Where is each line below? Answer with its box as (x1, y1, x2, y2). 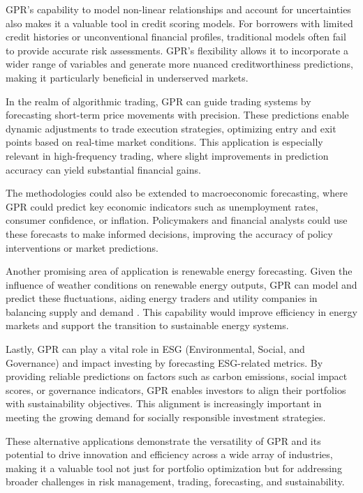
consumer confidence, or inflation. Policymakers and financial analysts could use (6, 213, 348, 227)
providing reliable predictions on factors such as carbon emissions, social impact (6, 369, 348, 384)
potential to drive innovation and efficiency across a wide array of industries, (6, 447, 333, 462)
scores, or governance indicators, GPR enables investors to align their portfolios (6, 382, 346, 397)
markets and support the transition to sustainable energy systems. (6, 318, 289, 333)
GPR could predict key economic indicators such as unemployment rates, (6, 199, 318, 213)
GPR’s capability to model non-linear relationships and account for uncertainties (6, 2, 351, 16)
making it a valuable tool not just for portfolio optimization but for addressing (6, 460, 342, 475)
